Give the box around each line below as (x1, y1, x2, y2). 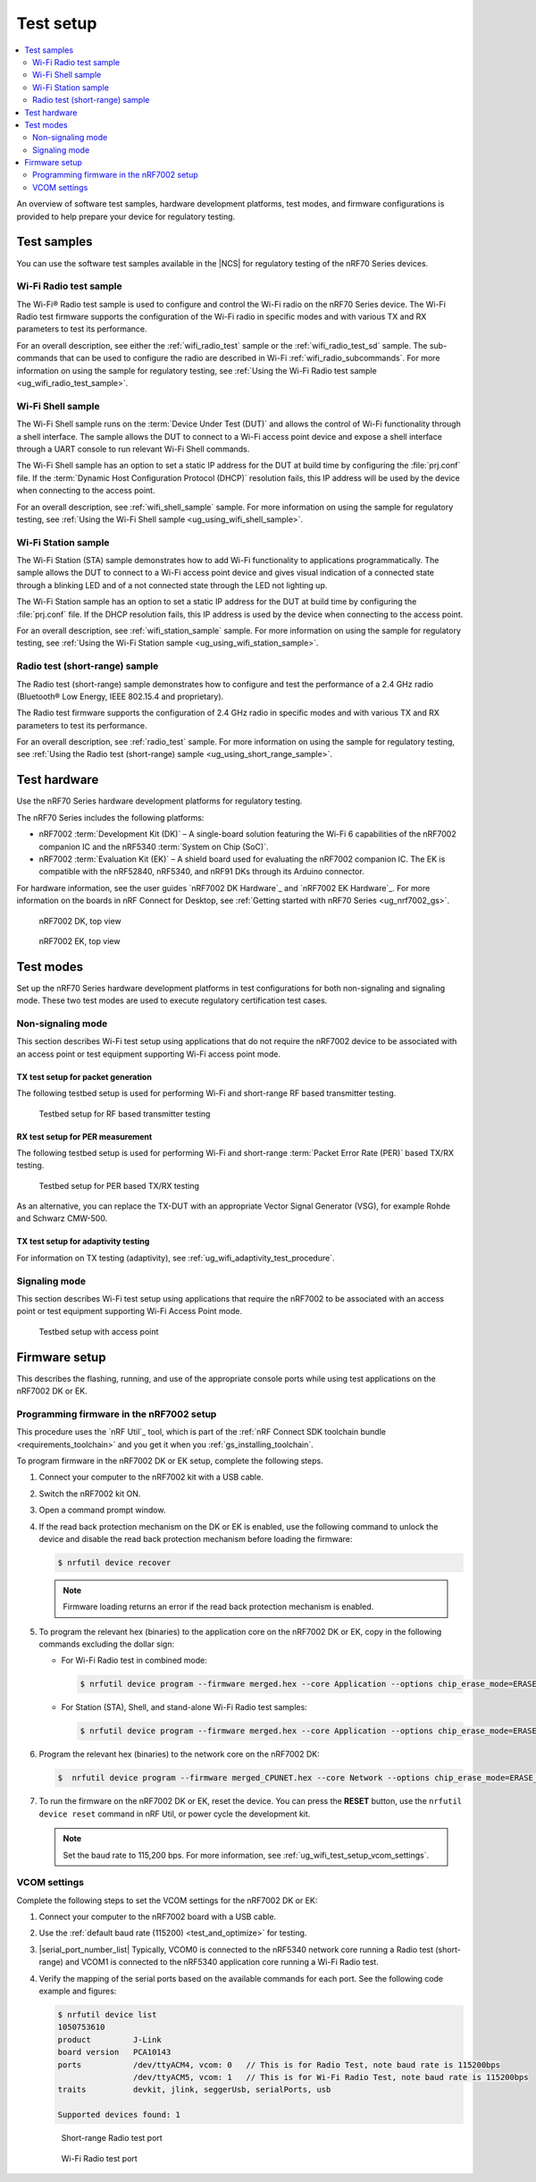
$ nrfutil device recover (57, 1557, 172, 1568)
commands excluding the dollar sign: (38, 1639, 174, 1649)
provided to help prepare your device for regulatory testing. (16, 211, 236, 222)
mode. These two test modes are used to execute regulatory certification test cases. (16, 995, 328, 1006)
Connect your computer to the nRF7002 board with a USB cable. (38, 1911, 277, 1922)
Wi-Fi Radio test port (61, 2153, 138, 2163)
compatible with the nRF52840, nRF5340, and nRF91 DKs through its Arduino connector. (38, 866, 365, 877)
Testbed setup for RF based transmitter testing (38, 1108, 211, 1119)
